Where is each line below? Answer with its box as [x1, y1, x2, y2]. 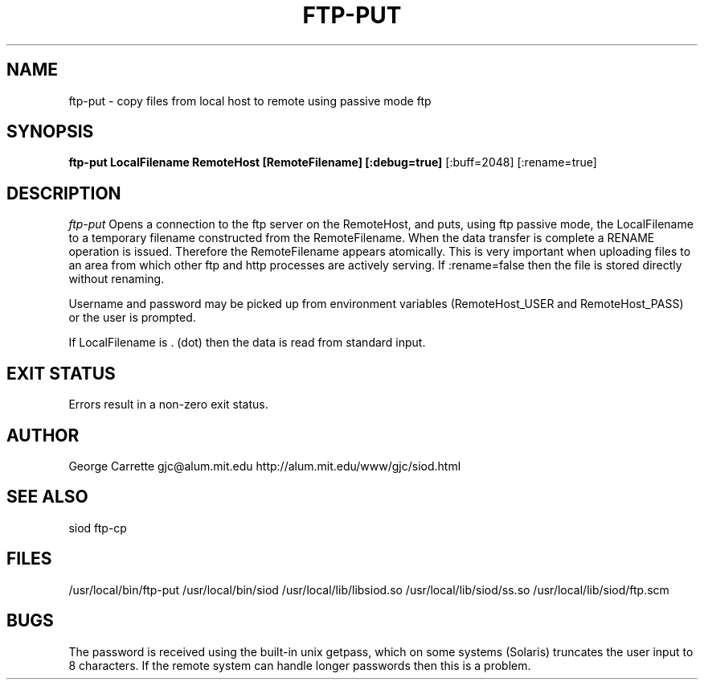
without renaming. [68, 272, 165, 286]
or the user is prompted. [68, 310, 196, 325]
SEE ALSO [6, 487, 88, 507]
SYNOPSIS [6, 121, 94, 142]
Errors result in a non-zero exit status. [68, 397, 268, 412]
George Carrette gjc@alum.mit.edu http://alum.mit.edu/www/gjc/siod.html [68, 458, 461, 473]
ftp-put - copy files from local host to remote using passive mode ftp [68, 93, 432, 108]
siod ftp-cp [68, 520, 127, 535]
